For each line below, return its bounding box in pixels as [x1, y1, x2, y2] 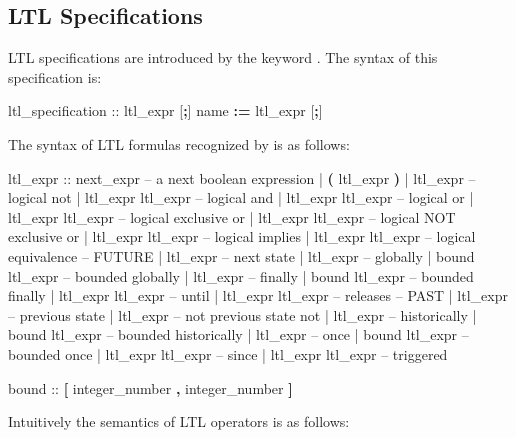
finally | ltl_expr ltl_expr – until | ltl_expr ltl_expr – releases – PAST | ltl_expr [8, 285, 508, 306]
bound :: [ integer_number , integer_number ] [8, 377, 293, 398]
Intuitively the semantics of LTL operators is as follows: [8, 411, 350, 432]
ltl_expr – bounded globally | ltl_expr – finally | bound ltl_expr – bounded [8, 265, 474, 286]
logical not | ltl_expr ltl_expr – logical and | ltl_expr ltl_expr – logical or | [8, 187, 474, 208]
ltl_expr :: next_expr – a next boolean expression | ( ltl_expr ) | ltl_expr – [8, 167, 476, 188]
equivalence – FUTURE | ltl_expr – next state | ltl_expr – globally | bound [8, 245, 475, 266]
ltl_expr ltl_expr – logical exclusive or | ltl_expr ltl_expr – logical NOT [8, 206, 456, 227]
